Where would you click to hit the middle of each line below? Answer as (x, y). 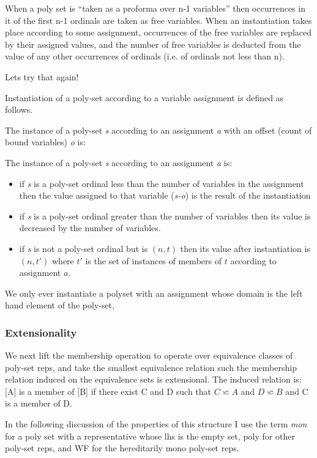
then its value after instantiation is (245, 248)
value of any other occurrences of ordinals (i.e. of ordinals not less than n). (145, 56)
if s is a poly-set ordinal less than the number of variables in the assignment (162, 183)
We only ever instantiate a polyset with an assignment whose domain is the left (154, 293)
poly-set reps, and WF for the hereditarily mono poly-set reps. (122, 448)
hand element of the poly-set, (60, 305)
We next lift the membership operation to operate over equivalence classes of (149, 355)
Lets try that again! (42, 76)
